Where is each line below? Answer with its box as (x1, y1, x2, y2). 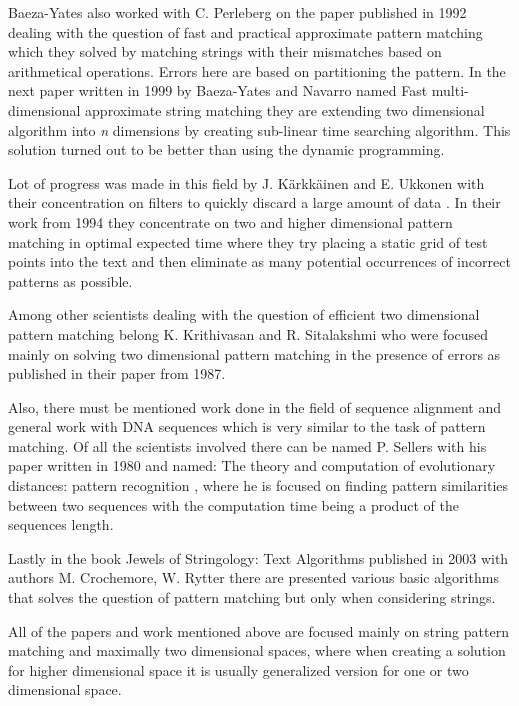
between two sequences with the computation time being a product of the (8, 494, 459, 515)
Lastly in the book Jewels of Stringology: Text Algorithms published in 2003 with (8, 547, 509, 568)
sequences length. (8, 514, 114, 535)
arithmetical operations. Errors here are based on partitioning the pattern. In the (8, 60, 506, 81)
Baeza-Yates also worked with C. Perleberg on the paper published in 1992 (8, 2, 467, 22)
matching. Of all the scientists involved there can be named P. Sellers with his (8, 435, 487, 456)
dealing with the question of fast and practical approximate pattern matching (8, 21, 483, 42)
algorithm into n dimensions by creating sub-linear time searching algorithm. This (8, 119, 511, 140)
